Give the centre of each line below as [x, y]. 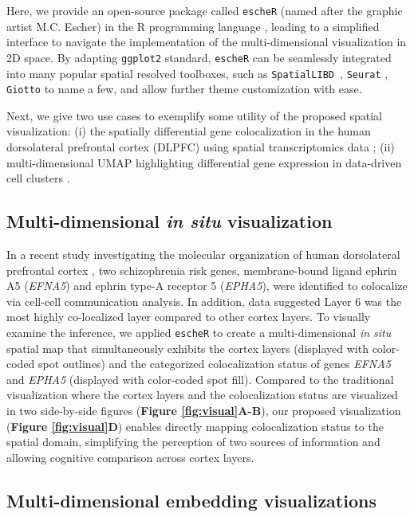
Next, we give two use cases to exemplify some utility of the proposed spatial [194, 115]
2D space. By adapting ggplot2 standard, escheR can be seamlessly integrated [199, 57]
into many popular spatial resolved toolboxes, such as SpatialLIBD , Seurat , [197, 73]
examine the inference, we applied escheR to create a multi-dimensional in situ [199, 332]
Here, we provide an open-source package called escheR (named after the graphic [205, 10]
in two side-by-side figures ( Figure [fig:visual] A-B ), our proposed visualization [204, 410]
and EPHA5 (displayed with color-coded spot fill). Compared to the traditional [200, 379]
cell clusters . [38, 178]
